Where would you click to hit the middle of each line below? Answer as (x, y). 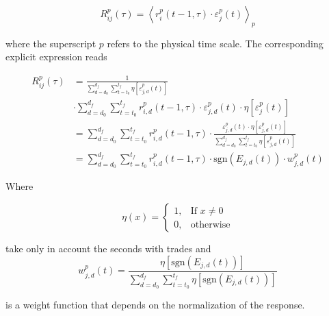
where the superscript (51, 43)
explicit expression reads (56, 57)
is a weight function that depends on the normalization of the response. (155, 305)
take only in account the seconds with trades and (108, 248)
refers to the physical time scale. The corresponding (215, 43)
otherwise (210, 224)
